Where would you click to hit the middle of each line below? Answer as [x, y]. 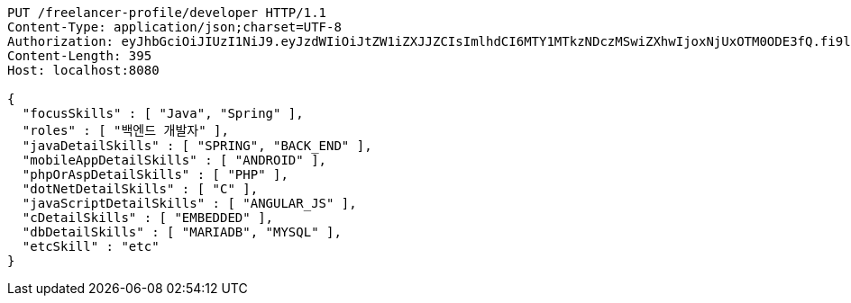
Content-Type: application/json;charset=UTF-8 [174, 27]
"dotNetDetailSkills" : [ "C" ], [140, 189]
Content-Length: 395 [80, 56]
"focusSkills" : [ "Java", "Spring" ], [163, 113]
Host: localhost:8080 [83, 70]
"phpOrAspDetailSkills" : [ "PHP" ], [155, 174]
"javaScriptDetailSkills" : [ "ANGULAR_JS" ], [189, 203]
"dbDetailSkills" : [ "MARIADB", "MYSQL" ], [182, 232]
